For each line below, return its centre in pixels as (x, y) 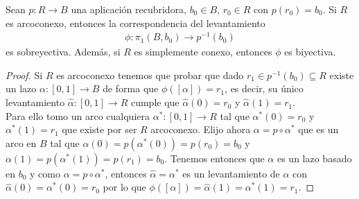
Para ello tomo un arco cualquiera (78, 115)
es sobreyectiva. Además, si (63, 52)
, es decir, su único (264, 88)
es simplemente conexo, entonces (203, 52)
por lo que (124, 187)
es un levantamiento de (231, 173)
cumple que (155, 102)
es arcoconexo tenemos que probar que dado (150, 75)
